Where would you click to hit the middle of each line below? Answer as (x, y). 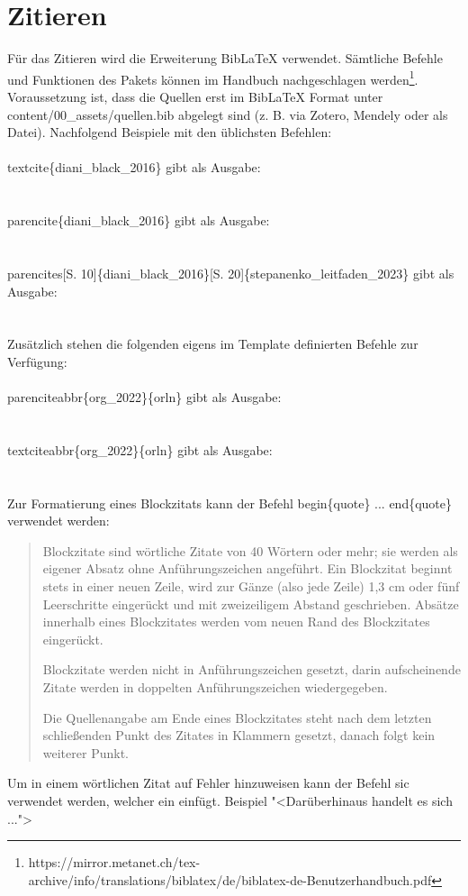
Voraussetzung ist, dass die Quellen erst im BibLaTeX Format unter (195, 96)
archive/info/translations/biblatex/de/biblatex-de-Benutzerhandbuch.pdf (230, 879)
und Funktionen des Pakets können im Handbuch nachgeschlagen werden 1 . (213, 78)
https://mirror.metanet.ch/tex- (114, 862)
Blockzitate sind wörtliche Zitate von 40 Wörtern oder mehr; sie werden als (250, 550)
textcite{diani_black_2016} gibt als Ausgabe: (134, 167)
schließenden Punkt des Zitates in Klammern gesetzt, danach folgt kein (239, 735)
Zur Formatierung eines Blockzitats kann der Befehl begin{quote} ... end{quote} (230, 503)
